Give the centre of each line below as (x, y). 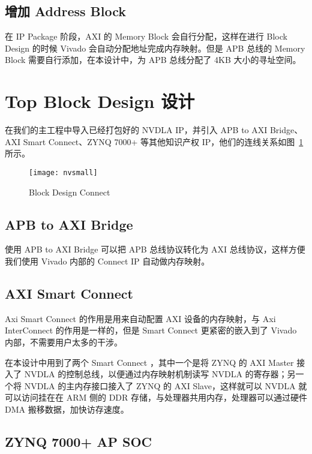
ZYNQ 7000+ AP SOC (79, 441)
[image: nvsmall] (63, 172)
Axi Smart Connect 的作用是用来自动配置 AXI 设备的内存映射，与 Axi (140, 318)
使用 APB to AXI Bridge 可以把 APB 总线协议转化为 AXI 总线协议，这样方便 (155, 249)
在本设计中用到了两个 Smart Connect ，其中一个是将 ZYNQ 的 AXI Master (149, 362)
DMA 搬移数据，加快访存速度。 (67, 409)
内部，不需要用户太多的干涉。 (64, 342)
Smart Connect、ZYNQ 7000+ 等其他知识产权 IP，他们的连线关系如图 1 (163, 141)
